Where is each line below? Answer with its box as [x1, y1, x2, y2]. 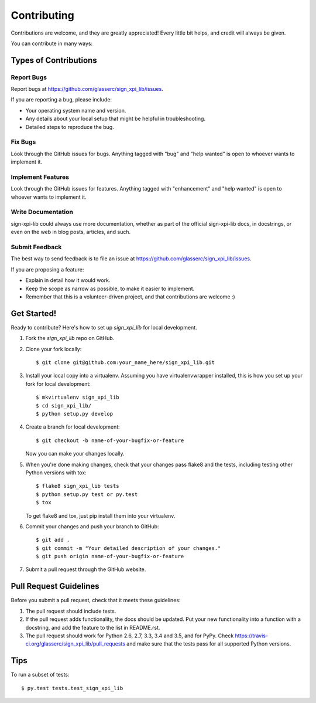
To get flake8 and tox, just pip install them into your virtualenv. [25, 512, 176, 519]
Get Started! [11, 308, 57, 318]
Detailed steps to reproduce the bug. [25, 123, 114, 130]
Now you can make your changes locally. [25, 450, 125, 457]
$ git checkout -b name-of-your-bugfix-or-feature [36, 437, 184, 444]
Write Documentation [11, 208, 73, 216]
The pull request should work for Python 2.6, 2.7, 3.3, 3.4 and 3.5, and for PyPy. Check [25, 632, 234, 639]
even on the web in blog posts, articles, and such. [11, 229, 131, 236]
